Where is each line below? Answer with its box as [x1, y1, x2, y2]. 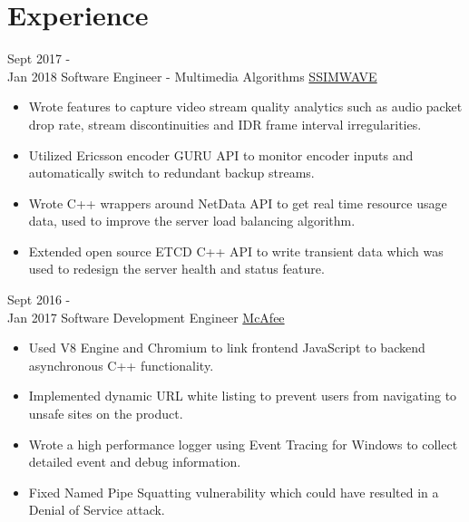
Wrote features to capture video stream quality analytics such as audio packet [28, 97, 463, 116]
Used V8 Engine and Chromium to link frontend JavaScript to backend [28, 338, 425, 357]
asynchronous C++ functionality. [28, 355, 214, 374]
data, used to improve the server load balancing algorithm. [28, 211, 356, 230]
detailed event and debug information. [28, 452, 241, 471]
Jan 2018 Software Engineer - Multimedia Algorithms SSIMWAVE [7, 66, 377, 85]
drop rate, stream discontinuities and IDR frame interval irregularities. [28, 114, 422, 133]
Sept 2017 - [7, 49, 71, 68]
